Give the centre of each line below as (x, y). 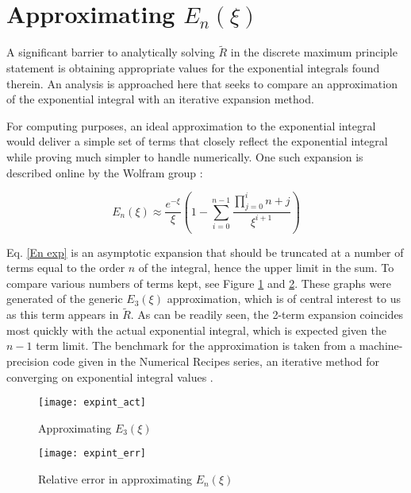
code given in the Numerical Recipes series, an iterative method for (216, 361)
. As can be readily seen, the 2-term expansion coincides (267, 314)
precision (28, 361)
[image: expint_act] (92, 403)
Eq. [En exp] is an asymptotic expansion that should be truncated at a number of (205, 252)
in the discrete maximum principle (314, 52)
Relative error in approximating (115, 479)
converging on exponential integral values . (110, 377)
